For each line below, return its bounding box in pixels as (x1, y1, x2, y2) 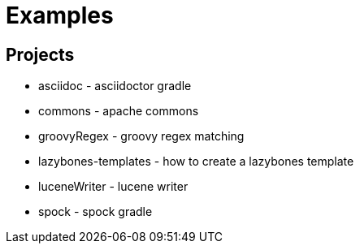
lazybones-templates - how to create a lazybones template (38, 154, 354, 169)
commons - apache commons (38, 104, 199, 119)
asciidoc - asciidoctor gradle (38, 79, 192, 93)
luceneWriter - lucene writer (38, 179, 189, 194)
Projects (6, 44, 75, 65)
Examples (6, 2, 114, 29)
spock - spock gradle (38, 205, 153, 219)
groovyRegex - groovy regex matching (38, 129, 245, 144)
